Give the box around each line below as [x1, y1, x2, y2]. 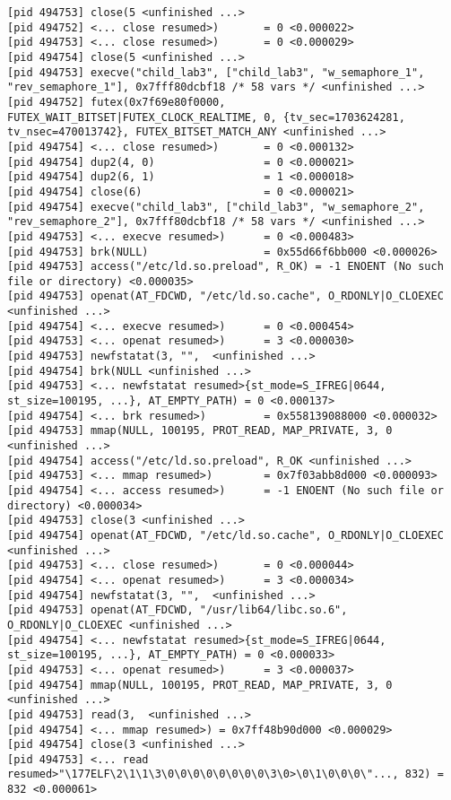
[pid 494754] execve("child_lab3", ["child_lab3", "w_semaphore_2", [7, 200, 425, 213]
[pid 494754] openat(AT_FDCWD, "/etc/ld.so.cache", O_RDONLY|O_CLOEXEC [7, 528, 444, 542]
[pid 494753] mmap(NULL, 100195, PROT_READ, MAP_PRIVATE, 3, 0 [7, 424, 393, 438]
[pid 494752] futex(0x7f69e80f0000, [7, 95, 226, 109]
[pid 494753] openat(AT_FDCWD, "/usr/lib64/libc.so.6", [7, 604, 348, 617]
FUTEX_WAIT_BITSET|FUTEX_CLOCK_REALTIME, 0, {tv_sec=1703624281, [7, 110, 405, 124]
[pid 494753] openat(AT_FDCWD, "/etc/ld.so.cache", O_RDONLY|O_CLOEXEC [7, 290, 444, 303]
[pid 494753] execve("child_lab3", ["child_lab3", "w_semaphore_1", [7, 65, 425, 79]
